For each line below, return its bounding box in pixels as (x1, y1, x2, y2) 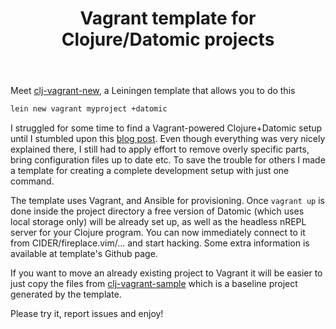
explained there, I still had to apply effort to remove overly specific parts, (10, 143, 310, 156)
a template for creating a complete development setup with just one (10, 165, 290, 177)
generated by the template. (10, 288, 122, 301)
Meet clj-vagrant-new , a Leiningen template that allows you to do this (10, 85, 296, 97)
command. (10, 175, 55, 187)
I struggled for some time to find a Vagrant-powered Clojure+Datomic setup (10, 122, 323, 134)
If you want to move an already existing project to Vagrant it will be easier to (10, 267, 323, 279)
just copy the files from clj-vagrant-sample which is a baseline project (10, 278, 298, 290)
